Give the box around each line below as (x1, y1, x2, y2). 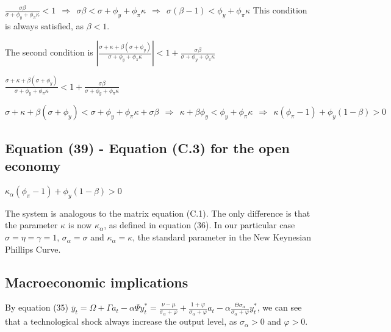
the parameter (5, 218, 58, 231)
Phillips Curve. (5, 242, 61, 255)
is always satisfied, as (5, 19, 84, 32)
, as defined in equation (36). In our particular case (104, 218, 295, 231)
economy (5, 156, 61, 175)
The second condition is (5, 46, 93, 59)
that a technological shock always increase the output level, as (5, 315, 237, 328)
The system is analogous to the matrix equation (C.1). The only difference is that (5, 206, 310, 219)
